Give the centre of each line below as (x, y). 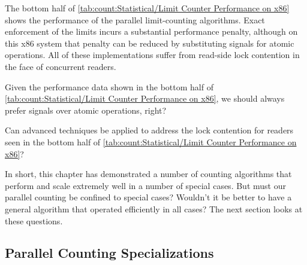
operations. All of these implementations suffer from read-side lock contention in (152, 55)
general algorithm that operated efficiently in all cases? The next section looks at (154, 208)
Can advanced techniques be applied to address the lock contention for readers (149, 130)
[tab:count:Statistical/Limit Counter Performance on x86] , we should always (145, 98)
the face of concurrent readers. (61, 66)
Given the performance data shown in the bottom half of (109, 86)
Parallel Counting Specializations (109, 253)
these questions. (34, 220)
